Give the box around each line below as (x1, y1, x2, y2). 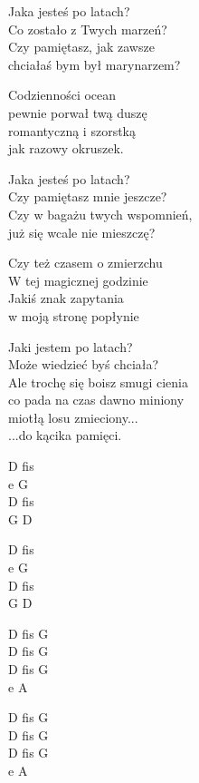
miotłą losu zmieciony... (8, 407, 138, 426)
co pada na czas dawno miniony (8, 390, 185, 409)
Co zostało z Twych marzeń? (8, 19, 167, 38)
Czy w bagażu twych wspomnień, (8, 204, 193, 223)
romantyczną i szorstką (8, 121, 136, 140)
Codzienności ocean (8, 85, 117, 104)
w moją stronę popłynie (8, 306, 139, 325)
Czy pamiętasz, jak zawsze (8, 37, 155, 56)
